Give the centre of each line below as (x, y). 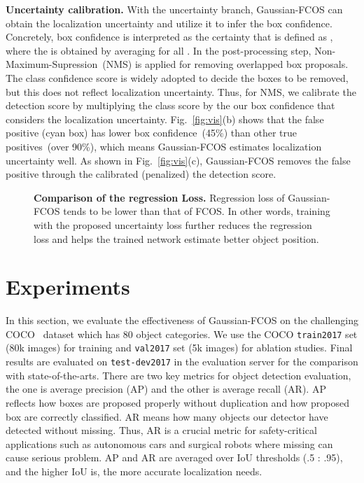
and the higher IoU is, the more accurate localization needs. (134, 471)
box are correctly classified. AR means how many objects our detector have (167, 416)
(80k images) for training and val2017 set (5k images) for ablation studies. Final (179, 348)
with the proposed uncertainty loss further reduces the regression (173, 224)
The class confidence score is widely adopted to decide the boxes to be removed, (177, 77)
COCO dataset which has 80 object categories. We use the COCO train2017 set (182, 334)
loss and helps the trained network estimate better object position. (176, 238)
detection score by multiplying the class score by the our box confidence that (170, 105)
